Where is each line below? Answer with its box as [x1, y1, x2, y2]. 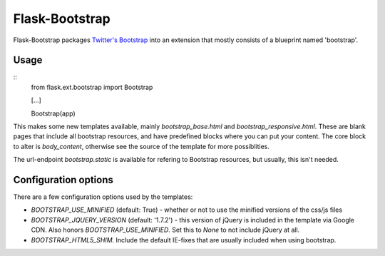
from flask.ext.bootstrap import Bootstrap [31, 83, 153, 91]
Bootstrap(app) [31, 109, 76, 118]
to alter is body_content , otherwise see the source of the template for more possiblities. [13, 142, 270, 150]
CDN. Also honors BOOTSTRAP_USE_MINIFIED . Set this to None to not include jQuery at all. [31, 225, 300, 235]
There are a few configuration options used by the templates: [13, 193, 193, 201]
